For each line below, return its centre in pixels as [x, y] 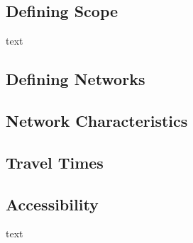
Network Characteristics [97, 120]
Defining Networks [76, 79]
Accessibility [52, 204]
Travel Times [55, 162]
